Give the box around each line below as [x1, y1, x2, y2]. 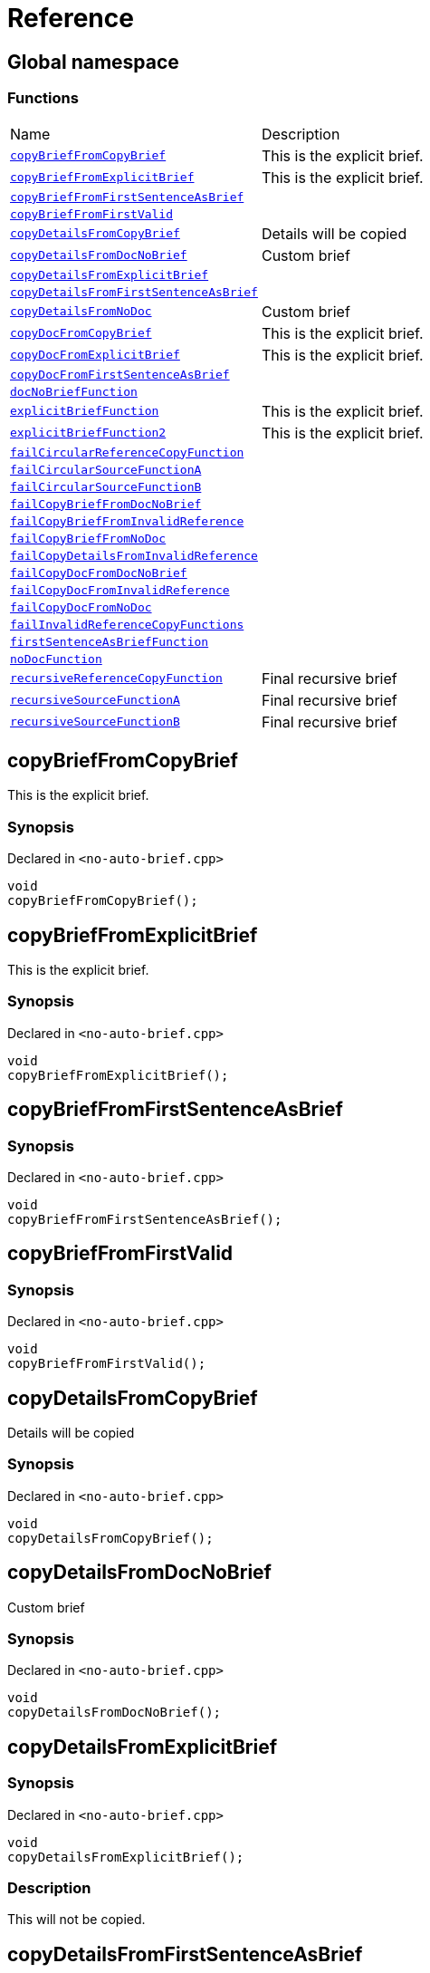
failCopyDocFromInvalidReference [10, 582, 230, 597]
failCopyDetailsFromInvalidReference [10, 548, 258, 563]
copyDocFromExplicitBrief [10, 348, 180, 362]
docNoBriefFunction [10, 384, 138, 399]
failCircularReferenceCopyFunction [10, 445, 244, 459]
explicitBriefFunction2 [10, 426, 167, 440]
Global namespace [7, 50, 179, 73]
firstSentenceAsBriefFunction [10, 634, 209, 649]
